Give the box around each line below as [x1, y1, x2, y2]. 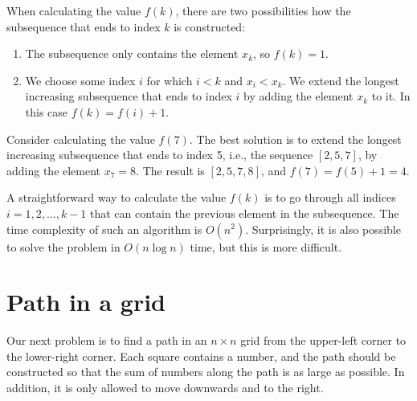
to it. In [371, 88, 411, 104]
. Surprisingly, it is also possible [245, 220, 401, 237]
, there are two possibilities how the [175, 2, 351, 18]
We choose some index [25, 72, 136, 88]
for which [146, 72, 193, 88]
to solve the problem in [6, 238, 121, 255]
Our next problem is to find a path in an [6, 332, 207, 349]
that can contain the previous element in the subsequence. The [90, 204, 399, 221]
